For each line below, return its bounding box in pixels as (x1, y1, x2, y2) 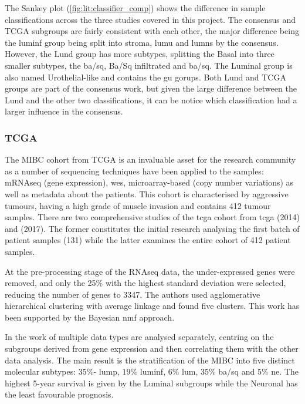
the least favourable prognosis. (5, 388, 114, 400)
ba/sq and (218, 365, 255, 378)
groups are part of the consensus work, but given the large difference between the (5, 82, 297, 95)
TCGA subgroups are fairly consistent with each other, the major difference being (5, 25, 299, 37)
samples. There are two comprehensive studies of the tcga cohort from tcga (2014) (5, 211, 300, 223)
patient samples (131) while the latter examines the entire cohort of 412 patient (5, 234, 291, 246)
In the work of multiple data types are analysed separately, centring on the (5, 331, 274, 343)
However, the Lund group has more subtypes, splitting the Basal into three (5, 48, 274, 60)
